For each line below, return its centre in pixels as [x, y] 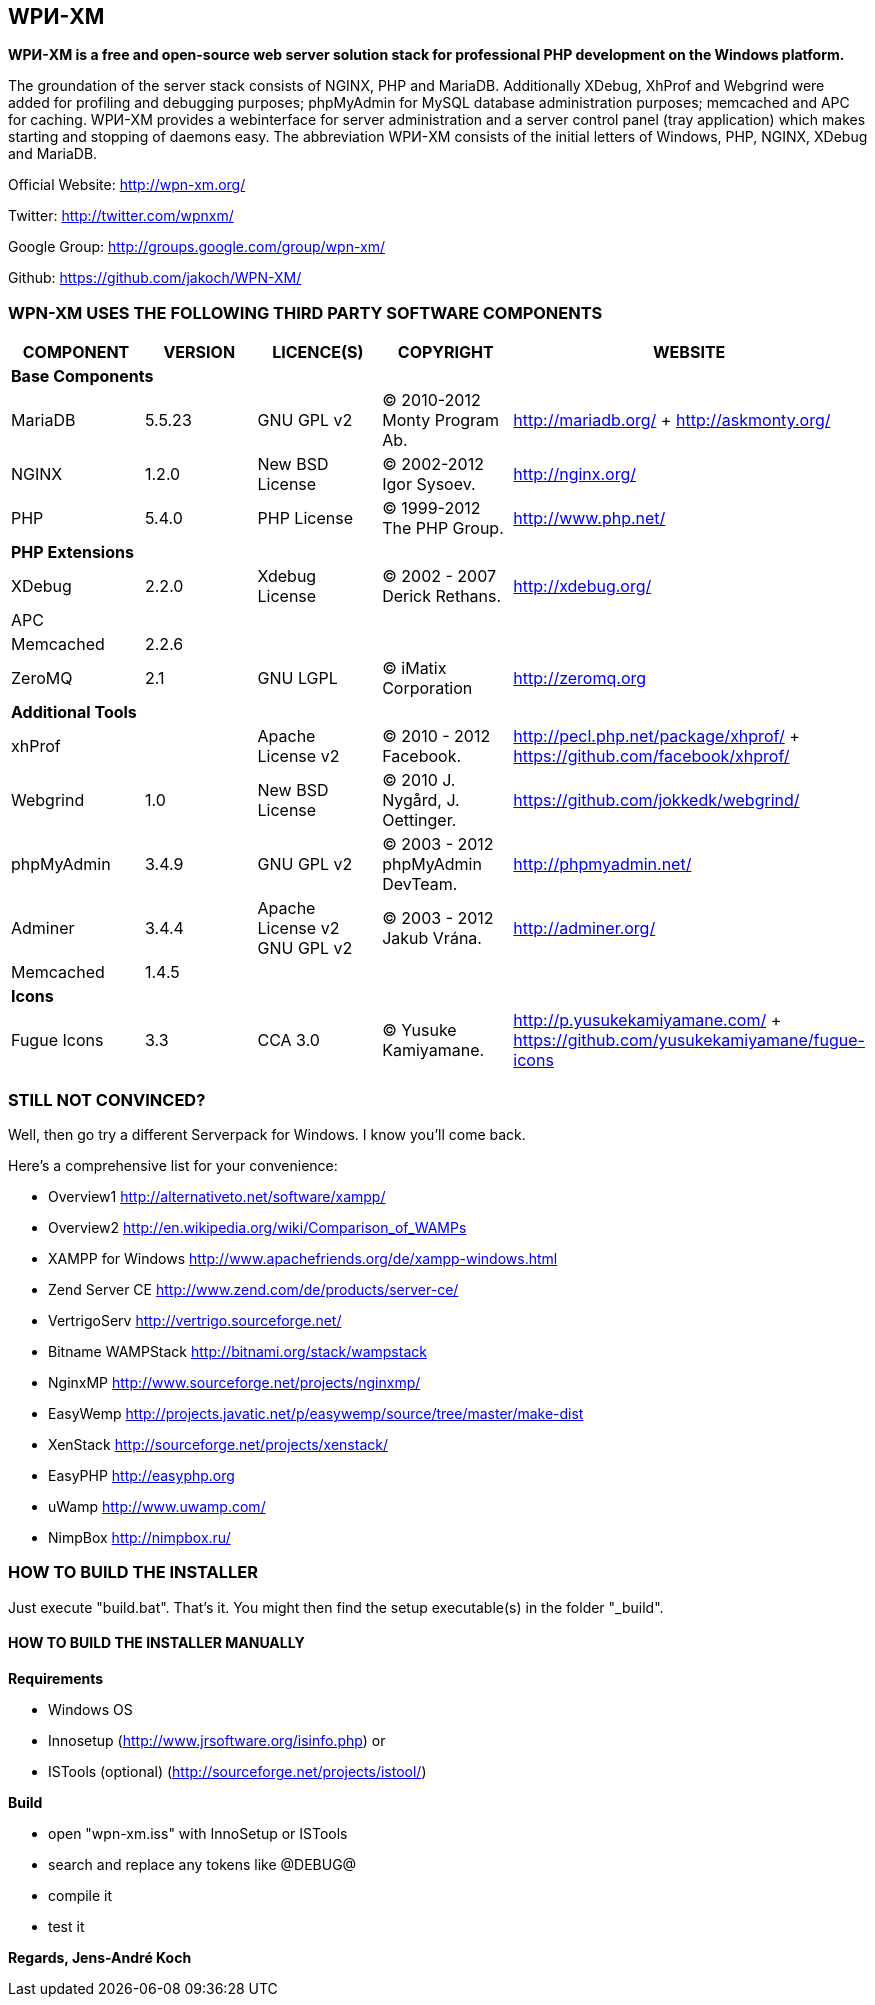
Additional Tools [74, 712]
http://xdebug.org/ [582, 586]
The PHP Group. [443, 528]
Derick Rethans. [442, 596]
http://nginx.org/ [575, 474]
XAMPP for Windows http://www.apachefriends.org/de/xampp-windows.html [303, 1258]
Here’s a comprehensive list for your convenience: [173, 1165]
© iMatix [414, 668]
